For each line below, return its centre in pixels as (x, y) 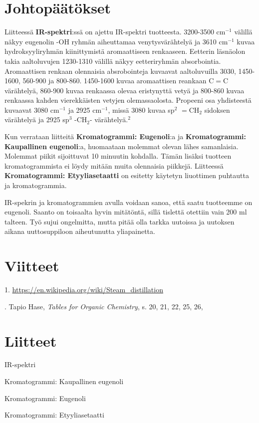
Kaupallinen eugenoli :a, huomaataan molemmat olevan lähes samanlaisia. (122, 146)
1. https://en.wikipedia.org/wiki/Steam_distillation (84, 290)
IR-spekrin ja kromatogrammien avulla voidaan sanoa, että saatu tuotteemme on (129, 202)
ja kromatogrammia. (36, 185)
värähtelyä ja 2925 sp (37, 119)
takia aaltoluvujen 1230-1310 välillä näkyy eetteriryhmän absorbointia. (113, 61)
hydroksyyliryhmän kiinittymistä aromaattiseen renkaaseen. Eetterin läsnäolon (125, 51)
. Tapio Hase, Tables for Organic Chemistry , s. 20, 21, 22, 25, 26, (104, 306)
